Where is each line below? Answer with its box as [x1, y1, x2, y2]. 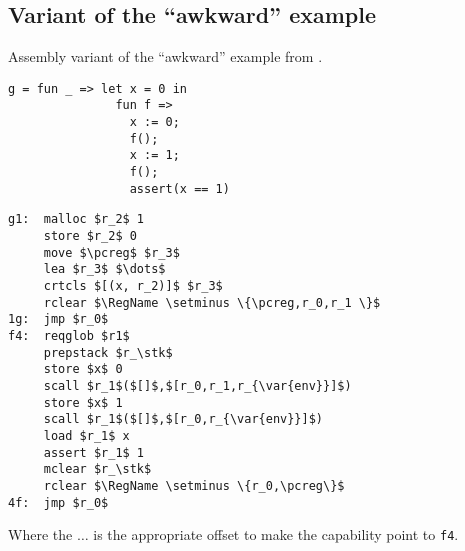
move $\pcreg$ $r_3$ [43, 245, 180, 260]
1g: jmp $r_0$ [8, 312, 109, 327]
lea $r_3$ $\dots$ [43, 262, 166, 277]
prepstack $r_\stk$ [43, 345, 173, 360]
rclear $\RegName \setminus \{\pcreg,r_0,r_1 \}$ [43, 295, 381, 310]
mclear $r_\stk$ [43, 462, 152, 477]
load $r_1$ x [43, 428, 130, 443]
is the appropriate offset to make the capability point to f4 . [93, 524, 459, 545]
